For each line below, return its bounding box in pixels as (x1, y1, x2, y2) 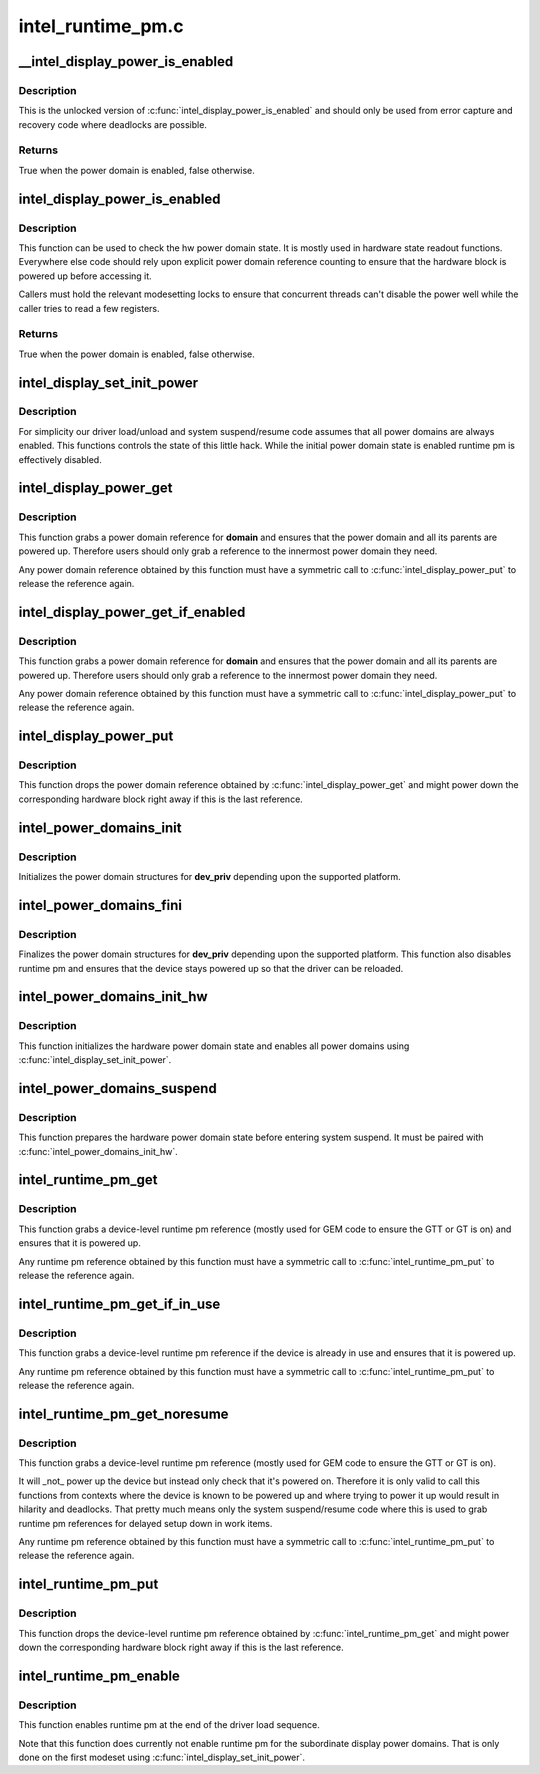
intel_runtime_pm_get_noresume (18, 1405, 229, 1422)
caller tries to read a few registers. (18, 302, 160, 314)
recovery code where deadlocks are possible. (18, 118, 207, 130)
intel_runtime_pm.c (18, 15, 184, 37)
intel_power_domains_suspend (18, 1080, 217, 1097)
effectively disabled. (18, 453, 102, 465)
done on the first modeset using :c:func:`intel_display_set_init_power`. (18, 1751, 305, 1763)
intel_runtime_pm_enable (18, 1667, 180, 1684)
